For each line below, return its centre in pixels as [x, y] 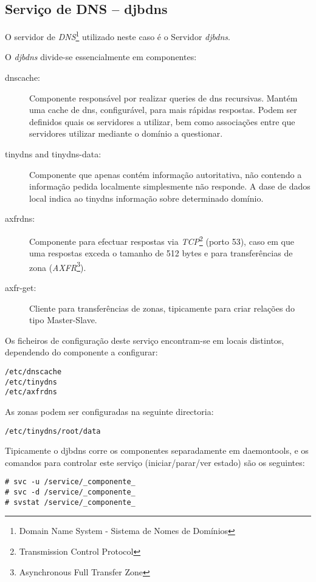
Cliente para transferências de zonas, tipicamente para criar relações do [162, 308]
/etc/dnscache [33, 372]
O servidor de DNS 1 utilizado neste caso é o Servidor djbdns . [118, 36]
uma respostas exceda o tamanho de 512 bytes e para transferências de [161, 253]
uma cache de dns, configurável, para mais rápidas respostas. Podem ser [163, 110]
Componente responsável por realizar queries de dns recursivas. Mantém [163, 98]
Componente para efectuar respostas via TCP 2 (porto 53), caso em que [162, 240]
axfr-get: [21, 288]
